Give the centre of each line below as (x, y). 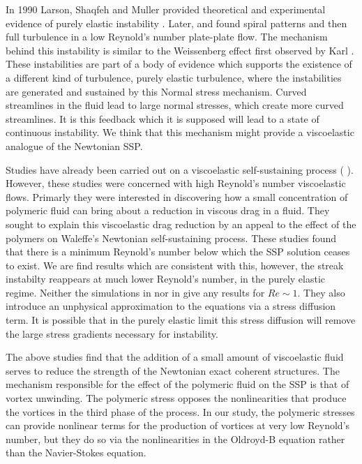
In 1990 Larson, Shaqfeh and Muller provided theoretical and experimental (166, 9)
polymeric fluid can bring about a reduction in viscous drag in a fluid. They (168, 210)
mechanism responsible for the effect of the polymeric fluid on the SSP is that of (178, 384)
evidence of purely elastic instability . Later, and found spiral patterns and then (176, 23)
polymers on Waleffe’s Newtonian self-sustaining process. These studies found (171, 238)
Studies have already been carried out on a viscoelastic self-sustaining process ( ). (180, 169)
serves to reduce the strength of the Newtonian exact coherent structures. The (173, 370)
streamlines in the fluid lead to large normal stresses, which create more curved (175, 105)
